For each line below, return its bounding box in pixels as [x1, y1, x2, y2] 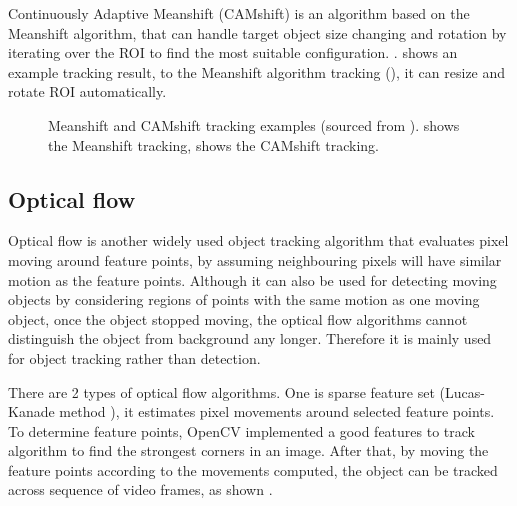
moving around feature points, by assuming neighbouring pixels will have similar [8, 249, 502, 270]
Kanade [8, 401, 55, 422]
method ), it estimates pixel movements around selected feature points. [59, 401, 495, 422]
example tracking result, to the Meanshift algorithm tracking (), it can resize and [8, 61, 506, 82]
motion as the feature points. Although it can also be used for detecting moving [8, 269, 497, 290]
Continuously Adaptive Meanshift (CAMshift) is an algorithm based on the [8, 3, 470, 23]
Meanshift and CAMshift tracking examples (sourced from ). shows [48, 114, 460, 135]
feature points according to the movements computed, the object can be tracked [8, 459, 498, 480]
